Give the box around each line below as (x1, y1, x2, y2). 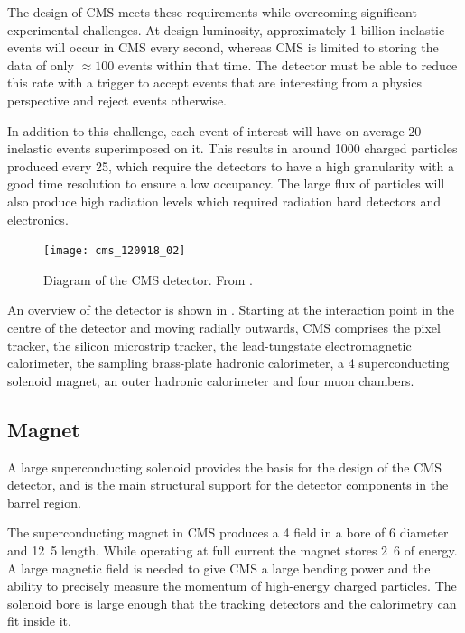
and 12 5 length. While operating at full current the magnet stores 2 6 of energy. (7, 540, 458, 559)
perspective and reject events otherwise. (7, 90, 227, 109)
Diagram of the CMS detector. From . (43, 270, 253, 289)
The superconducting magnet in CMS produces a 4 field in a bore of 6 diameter (7, 523, 449, 542)
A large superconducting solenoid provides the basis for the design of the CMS (7, 457, 442, 476)
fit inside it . (7, 611, 71, 630)
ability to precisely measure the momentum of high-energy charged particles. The (7, 576, 457, 595)
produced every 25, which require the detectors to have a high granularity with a (7, 156, 455, 175)
